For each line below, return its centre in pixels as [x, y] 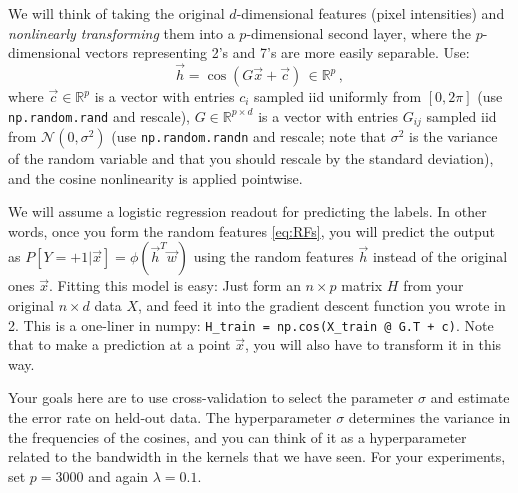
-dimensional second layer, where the [358, 32]
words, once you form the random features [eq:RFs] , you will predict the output [251, 230]
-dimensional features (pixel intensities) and [370, 13]
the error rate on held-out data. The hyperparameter [170, 417]
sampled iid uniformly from [338, 96]
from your [433, 285]
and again [118, 475]
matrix [362, 285]
